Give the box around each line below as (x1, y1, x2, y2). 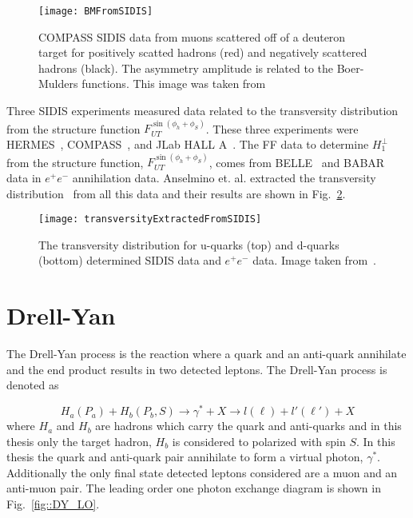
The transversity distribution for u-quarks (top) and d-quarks (38, 236, 340, 253)
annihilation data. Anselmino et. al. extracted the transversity (72, 169, 376, 186)
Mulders (38, 75, 78, 92)
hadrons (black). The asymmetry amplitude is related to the (38, 59, 334, 76)
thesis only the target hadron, (6, 432, 152, 449)
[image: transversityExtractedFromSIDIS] (38, 213, 262, 225)
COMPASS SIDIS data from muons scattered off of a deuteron (38, 28, 346, 45)
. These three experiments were (205, 120, 359, 137)
